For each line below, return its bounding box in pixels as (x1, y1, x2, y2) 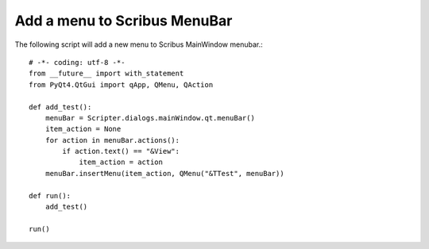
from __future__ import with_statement (29, 69, 184, 79)
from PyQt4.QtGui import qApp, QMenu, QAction (29, 80, 214, 89)
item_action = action (79, 158, 163, 167)
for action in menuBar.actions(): (44, 136, 180, 144)
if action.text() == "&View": (62, 147, 180, 156)
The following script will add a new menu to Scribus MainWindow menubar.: (14, 40, 263, 49)
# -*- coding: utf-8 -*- (29, 58, 126, 67)
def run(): (29, 191, 71, 200)
